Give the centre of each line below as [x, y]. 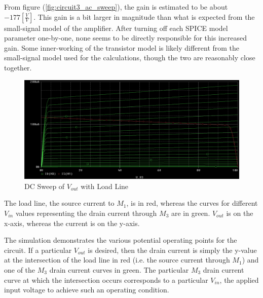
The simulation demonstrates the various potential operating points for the [121, 240]
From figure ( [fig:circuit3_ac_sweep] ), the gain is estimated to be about [116, 7]
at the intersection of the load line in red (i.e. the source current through [117, 260]
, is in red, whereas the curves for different [192, 203]
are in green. [191, 213]
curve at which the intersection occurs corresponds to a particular [106, 280]
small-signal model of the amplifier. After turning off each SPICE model [116, 28]
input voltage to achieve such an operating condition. [87, 290]
